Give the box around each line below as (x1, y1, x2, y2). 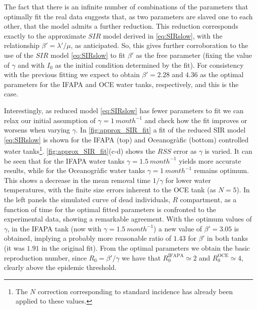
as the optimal (200, 69, 244, 80)
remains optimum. (194, 165, 249, 176)
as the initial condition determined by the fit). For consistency (55, 59, 244, 70)
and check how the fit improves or (144, 115, 248, 125)
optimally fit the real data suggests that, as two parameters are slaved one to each (4, 11, 253, 21)
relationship (4, 40, 40, 50)
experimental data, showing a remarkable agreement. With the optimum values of (4, 214, 252, 224)
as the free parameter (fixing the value (136, 49, 252, 60)
